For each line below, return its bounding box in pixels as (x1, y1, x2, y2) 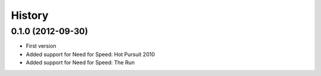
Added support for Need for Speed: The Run (26, 59, 135, 66)
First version (26, 42, 56, 49)
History (11, 9, 49, 22)
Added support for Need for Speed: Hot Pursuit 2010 (26, 51, 155, 58)
